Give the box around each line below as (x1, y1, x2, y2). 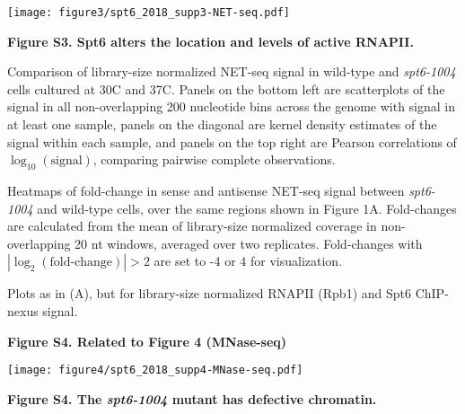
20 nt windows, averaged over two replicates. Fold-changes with (75, 233, 423, 252)
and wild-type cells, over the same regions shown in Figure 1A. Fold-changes (37, 198, 457, 217)
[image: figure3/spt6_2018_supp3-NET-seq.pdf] (7, 6, 290, 19)
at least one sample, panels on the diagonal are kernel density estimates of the (7, 115, 437, 134)
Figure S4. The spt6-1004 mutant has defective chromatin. (7, 389, 377, 408)
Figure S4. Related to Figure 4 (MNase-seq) (7, 331, 287, 350)
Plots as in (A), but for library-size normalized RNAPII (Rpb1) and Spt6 (7, 284, 411, 303)
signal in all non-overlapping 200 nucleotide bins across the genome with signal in (7, 97, 456, 116)
